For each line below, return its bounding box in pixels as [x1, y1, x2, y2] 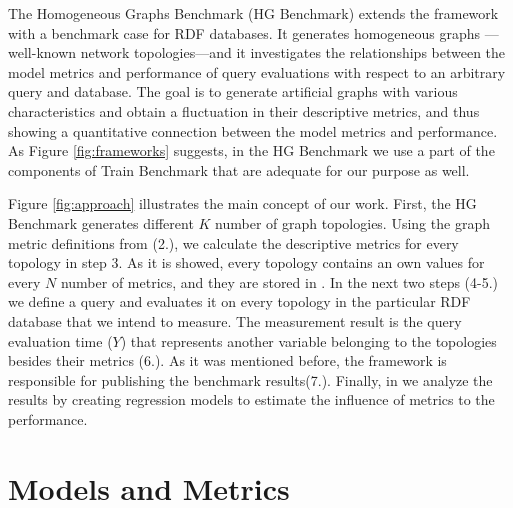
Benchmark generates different [8, 212, 194, 233]
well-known [8, 42, 77, 63]
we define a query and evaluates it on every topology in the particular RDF [8, 291, 471, 312]
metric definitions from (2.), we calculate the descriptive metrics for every [8, 232, 459, 253]
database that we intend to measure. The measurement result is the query [8, 310, 462, 331]
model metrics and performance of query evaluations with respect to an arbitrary [8, 61, 506, 82]
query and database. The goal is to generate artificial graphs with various [8, 81, 458, 102]
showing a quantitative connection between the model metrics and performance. [8, 120, 498, 141]
